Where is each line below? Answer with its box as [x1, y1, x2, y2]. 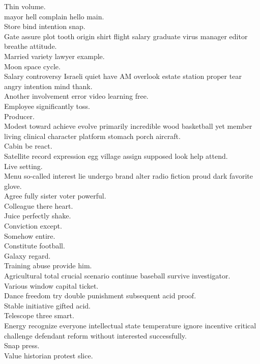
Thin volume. [4, 1, 46, 11]
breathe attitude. [4, 41, 57, 51]
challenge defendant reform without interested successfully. [4, 330, 187, 341]
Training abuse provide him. [4, 260, 92, 271]
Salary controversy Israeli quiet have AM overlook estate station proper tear [4, 71, 242, 81]
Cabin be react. [4, 141, 52, 151]
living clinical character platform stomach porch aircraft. [4, 130, 181, 141]
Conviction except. [4, 220, 62, 231]
